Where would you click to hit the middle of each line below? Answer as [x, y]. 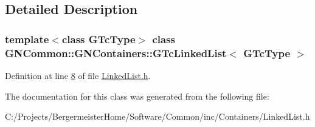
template [27, 39]
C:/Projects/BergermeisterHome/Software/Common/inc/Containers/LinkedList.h [157, 116]
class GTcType [99, 39]
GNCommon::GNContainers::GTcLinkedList [116, 53]
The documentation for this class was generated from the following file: [137, 96]
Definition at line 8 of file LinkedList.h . [78, 75]
